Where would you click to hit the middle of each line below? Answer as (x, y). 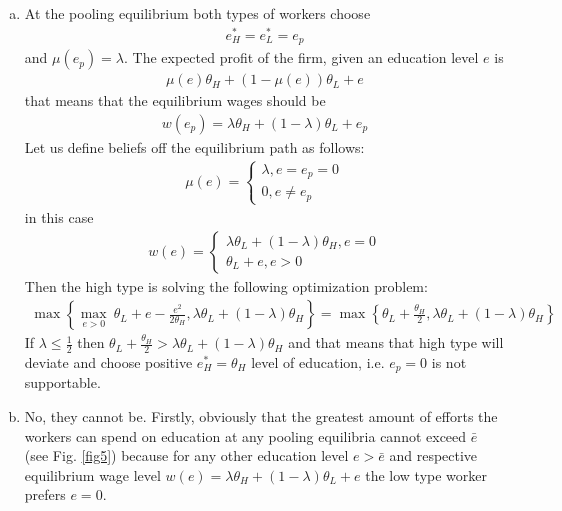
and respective (433, 455)
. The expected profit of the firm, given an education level (301, 57)
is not (449, 361)
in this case (59, 216)
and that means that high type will (396, 342)
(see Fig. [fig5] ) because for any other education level (186, 455)
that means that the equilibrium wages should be (175, 100)
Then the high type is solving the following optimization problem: (226, 285)
